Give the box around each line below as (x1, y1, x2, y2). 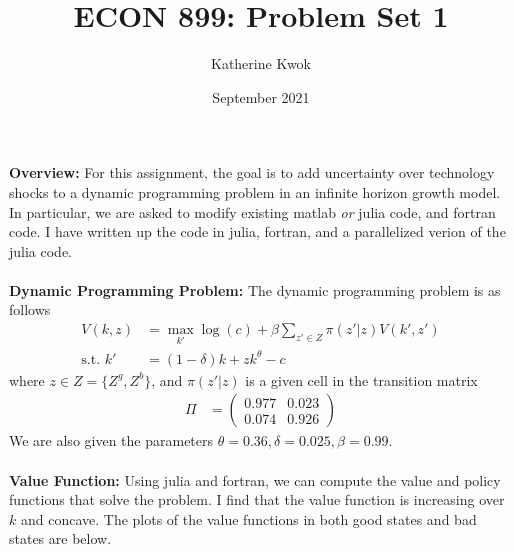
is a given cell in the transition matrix (245, 369, 478, 390)
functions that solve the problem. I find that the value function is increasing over (9, 489, 505, 510)
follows (9, 299, 51, 320)
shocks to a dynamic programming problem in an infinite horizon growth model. (9, 181, 501, 202)
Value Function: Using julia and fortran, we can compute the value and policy (9, 469, 501, 490)
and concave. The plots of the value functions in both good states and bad (20, 508, 477, 529)
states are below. (9, 528, 112, 549)
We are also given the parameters (9, 430, 214, 451)
